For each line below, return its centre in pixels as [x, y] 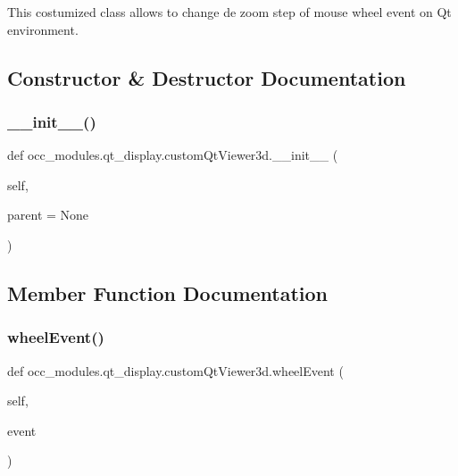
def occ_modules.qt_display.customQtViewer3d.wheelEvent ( [175, 370]
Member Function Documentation [168, 292]
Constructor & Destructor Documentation [207, 77]
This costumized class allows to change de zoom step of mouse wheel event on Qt [229, 12]
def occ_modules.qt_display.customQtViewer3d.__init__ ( [173, 155]
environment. [43, 29]
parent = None [48, 215]
